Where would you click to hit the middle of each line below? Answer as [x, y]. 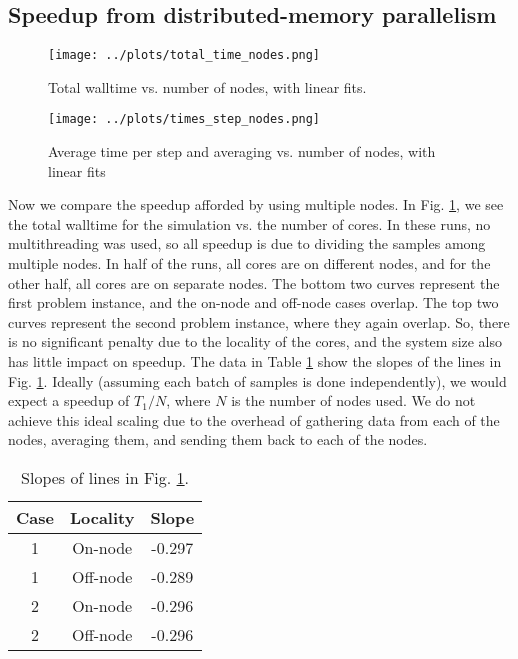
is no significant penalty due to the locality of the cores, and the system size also [255, 341]
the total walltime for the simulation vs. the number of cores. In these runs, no [249, 223]
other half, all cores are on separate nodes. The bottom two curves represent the [254, 282]
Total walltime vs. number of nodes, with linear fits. [207, 86]
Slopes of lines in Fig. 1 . [105, 478]
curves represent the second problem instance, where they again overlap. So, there [259, 321]
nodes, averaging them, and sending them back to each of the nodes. [218, 439]
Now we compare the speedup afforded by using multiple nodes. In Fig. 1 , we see [256, 204]
